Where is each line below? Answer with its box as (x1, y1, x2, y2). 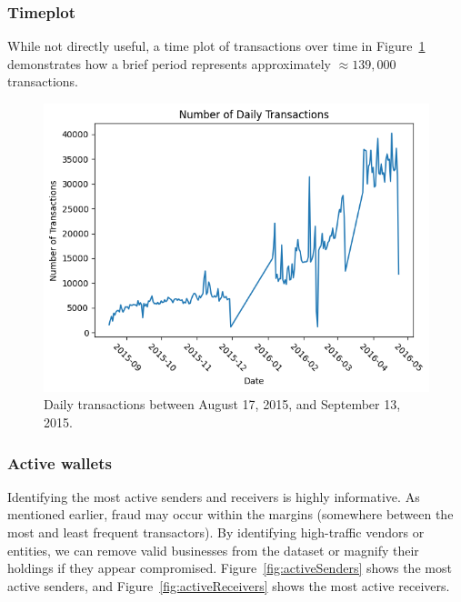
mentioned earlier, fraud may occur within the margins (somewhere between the (7, 505, 454, 524)
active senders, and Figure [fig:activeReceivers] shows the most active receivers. (7, 576, 450, 595)
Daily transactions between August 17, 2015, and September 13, (44, 395, 401, 414)
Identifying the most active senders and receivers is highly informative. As (7, 487, 420, 506)
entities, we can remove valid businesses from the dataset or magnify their (7, 540, 419, 559)
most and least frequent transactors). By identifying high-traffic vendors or (7, 523, 425, 541)
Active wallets (7, 451, 112, 474)
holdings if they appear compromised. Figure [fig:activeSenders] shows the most (7, 558, 452, 577)
